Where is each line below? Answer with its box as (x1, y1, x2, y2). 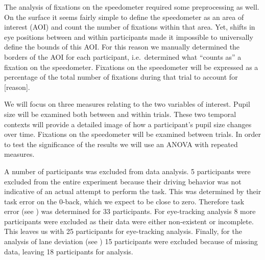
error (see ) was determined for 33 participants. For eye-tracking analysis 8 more (4, 206, 256, 217)
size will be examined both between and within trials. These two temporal (4, 108, 236, 119)
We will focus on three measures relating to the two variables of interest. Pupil (4, 99, 250, 109)
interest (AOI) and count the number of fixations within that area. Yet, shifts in (4, 21, 255, 32)
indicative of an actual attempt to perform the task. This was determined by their (4, 186, 261, 197)
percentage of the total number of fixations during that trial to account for (4, 72, 238, 82)
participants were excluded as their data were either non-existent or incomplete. (4, 216, 254, 226)
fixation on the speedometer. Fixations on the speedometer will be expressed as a (4, 61, 258, 72)
